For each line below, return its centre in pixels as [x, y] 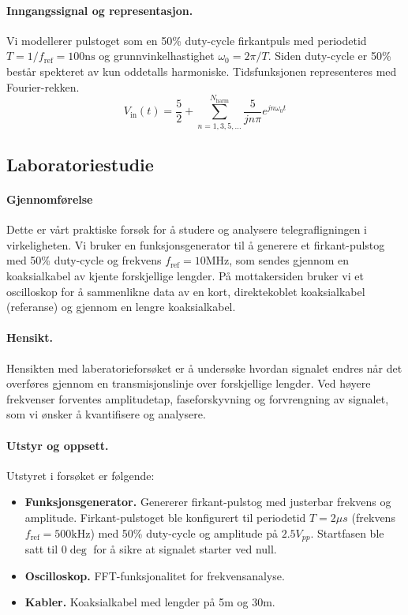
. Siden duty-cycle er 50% [329, 56]
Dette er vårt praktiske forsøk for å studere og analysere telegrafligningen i [187, 229]
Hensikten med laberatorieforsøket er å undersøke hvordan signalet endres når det [204, 367]
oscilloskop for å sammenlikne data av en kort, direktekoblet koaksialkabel [186, 291]
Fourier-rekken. [43, 86]
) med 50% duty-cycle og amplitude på [184, 532]
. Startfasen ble [347, 532]
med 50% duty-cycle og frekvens [84, 260]
